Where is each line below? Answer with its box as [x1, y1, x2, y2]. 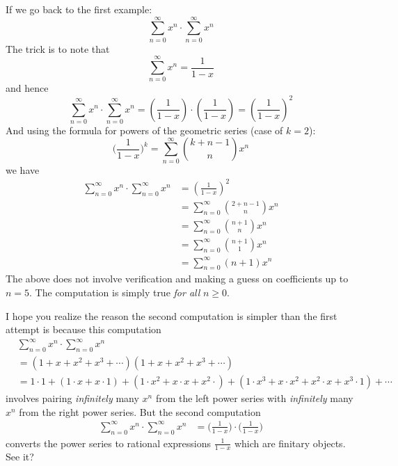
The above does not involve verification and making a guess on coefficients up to [6, 271, 349, 286]
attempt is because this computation [6, 322, 161, 337]
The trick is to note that [6, 41, 110, 56]
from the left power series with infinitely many [155, 391, 353, 405]
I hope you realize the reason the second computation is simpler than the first [6, 308, 337, 323]
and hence [6, 81, 49, 95]
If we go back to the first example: [6, 2, 152, 16]
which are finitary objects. [234, 435, 346, 450]
